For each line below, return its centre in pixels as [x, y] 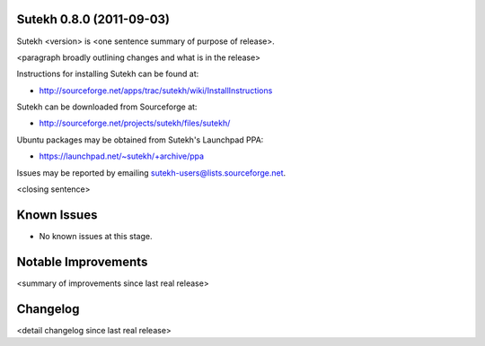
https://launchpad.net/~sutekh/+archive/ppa [122, 156]
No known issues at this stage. [96, 236]
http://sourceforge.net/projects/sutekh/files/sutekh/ [135, 123]
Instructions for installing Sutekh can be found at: [108, 74]
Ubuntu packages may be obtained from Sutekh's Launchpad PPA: [140, 140]
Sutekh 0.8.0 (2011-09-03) [93, 19]
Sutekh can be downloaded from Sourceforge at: [107, 107]
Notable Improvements [82, 261]
